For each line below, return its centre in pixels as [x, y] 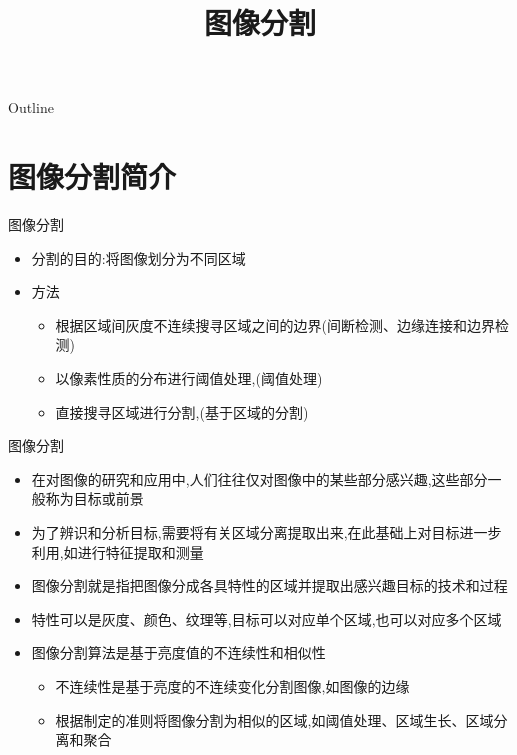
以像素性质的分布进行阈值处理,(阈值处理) [189, 378]
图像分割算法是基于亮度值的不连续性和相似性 [178, 652]
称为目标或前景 [94, 498]
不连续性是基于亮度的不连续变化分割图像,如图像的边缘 [232, 686]
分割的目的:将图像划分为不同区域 [138, 257]
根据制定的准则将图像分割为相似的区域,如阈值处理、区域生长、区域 [274, 719]
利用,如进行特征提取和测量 [117, 551]
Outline [31, 107]
